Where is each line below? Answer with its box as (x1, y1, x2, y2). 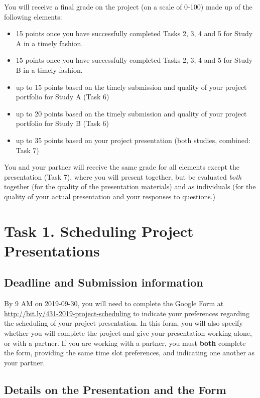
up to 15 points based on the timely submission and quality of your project (16, 81, 247, 92)
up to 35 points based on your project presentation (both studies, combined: (16, 135, 250, 145)
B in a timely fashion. (16, 64, 83, 75)
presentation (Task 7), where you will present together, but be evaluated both (4, 171, 242, 182)
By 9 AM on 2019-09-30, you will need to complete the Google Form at (4, 298, 224, 309)
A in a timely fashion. (16, 38, 83, 48)
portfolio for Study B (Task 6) (16, 118, 109, 128)
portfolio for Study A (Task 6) (16, 91, 109, 102)
